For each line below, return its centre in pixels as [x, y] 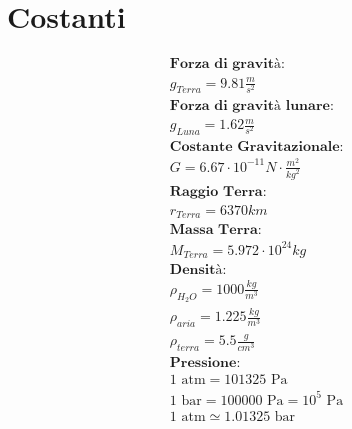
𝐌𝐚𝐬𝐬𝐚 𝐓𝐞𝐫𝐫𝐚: [215, 230]
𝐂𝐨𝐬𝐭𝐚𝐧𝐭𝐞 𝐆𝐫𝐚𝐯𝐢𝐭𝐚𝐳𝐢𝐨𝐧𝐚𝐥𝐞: [256, 146]
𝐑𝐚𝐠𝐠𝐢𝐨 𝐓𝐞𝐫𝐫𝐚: [218, 191]
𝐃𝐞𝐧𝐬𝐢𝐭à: [198, 270]
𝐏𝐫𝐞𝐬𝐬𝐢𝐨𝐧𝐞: [205, 363]
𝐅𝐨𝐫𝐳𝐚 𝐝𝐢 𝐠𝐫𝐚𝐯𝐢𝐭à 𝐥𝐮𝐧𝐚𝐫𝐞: [251, 105]
